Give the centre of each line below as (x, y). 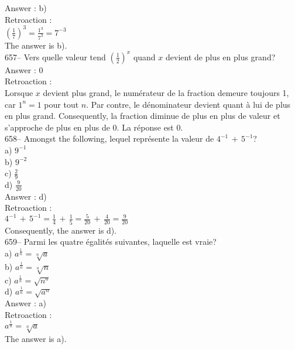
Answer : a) (25, 302)
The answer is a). (36, 338)
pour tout (61, 104)
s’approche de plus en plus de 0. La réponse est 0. (94, 127)
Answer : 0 (24, 69)
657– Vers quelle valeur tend (55, 57)
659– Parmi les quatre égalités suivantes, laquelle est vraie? (111, 242)
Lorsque (19, 92)
